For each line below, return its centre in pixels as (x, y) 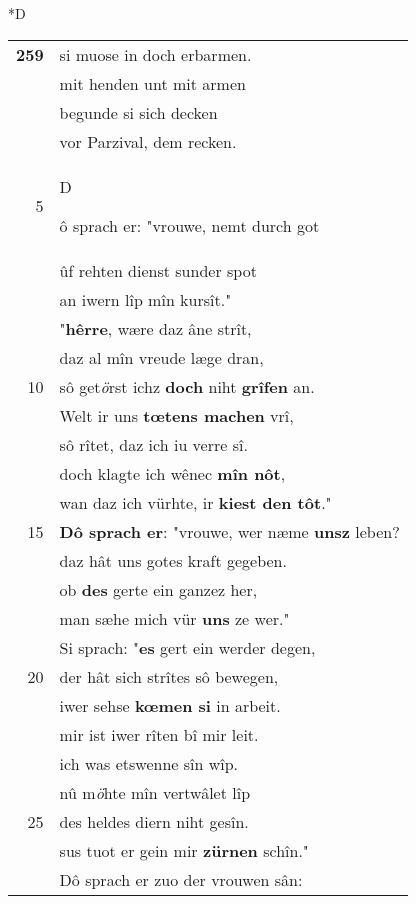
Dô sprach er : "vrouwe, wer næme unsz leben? (229, 531)
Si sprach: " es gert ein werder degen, (187, 647)
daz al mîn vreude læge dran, (161, 357)
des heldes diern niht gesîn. (154, 821)
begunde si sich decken (138, 112)
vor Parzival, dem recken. (148, 141)
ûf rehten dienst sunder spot (158, 270)
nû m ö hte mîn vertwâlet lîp (155, 792)
